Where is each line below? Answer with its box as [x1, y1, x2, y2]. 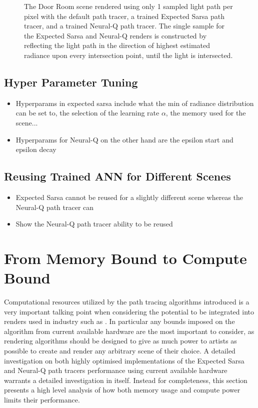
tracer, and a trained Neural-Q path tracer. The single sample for [24, 20, 224, 31]
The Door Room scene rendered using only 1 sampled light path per [24, 1, 233, 11]
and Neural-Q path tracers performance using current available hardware [4, 365, 227, 375]
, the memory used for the [165, 107, 246, 118]
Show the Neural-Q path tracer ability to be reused [15, 218, 173, 229]
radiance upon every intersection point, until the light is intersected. [24, 49, 233, 60]
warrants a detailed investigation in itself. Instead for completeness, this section [4, 374, 247, 385]
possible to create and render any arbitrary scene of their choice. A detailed [4, 345, 235, 355]
